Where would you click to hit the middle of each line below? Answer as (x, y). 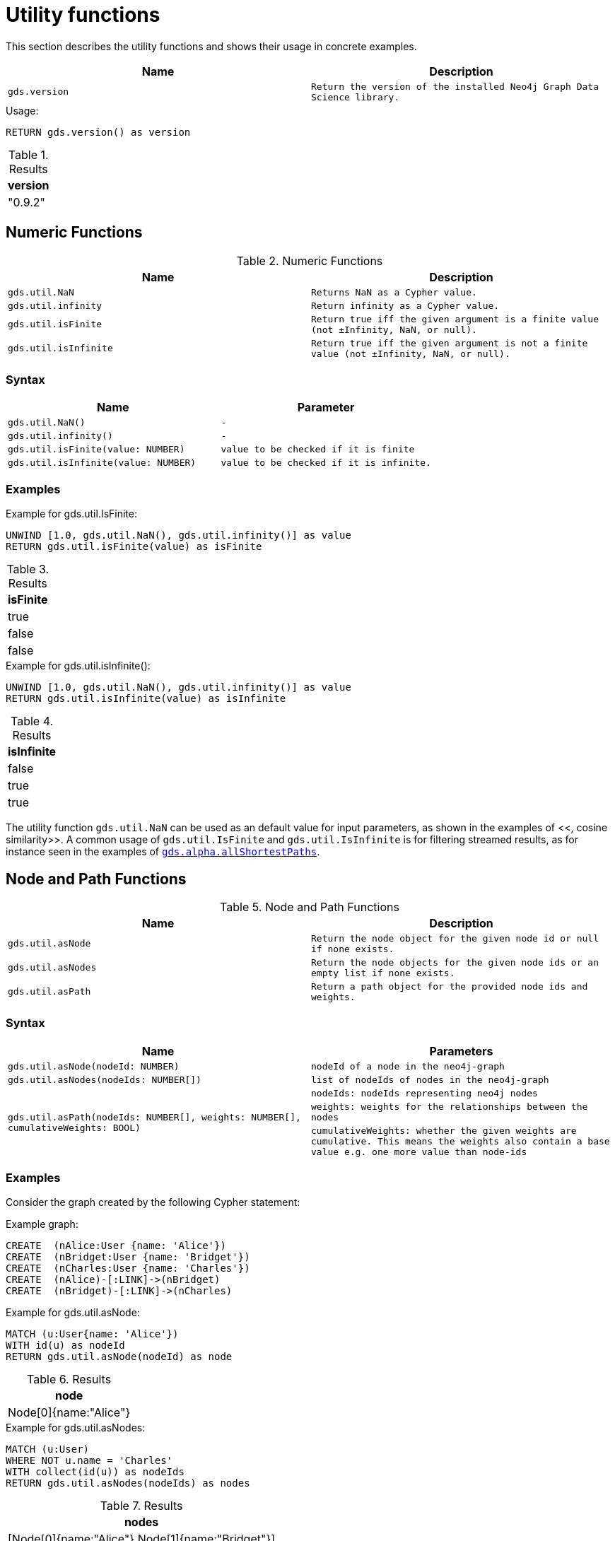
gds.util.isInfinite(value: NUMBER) (102, 463)
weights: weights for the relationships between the (450, 1106)
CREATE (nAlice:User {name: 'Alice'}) (116, 1246)
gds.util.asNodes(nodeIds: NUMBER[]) (105, 1079)
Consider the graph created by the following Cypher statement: (153, 1202)
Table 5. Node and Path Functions (310, 907)
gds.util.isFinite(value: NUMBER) (96, 450)
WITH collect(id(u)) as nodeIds (95, 1472)
